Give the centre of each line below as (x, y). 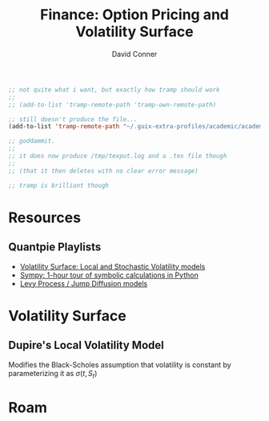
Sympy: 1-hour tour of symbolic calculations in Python (109, 275)
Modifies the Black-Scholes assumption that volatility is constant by (120, 364)
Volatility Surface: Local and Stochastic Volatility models (112, 266)
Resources (45, 217)
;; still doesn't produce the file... (73, 119)
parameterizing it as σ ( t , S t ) (53, 374)
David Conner (134, 54)
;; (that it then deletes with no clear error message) (103, 171)
